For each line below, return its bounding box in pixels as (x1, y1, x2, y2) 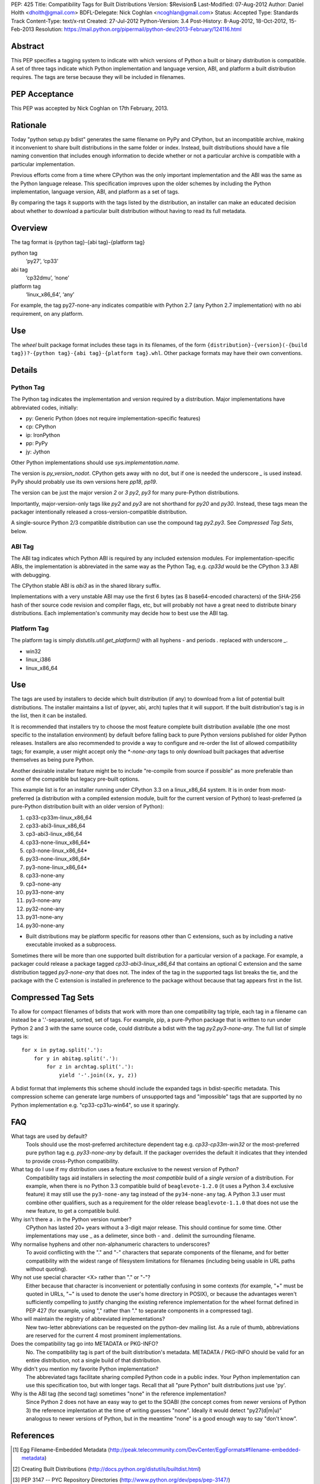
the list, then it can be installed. (11, 712, 87, 719)
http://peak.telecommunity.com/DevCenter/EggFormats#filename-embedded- (110, 1446, 301, 1453)
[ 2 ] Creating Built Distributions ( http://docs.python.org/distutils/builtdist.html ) (12, 1465, 201, 1472)
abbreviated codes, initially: (11, 404, 78, 411)
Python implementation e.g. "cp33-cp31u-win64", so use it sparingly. (11, 1101, 180, 1108)
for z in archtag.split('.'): (46, 1063, 135, 1070)
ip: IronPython (25, 431, 60, 439)
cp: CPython (25, 423, 56, 430)
